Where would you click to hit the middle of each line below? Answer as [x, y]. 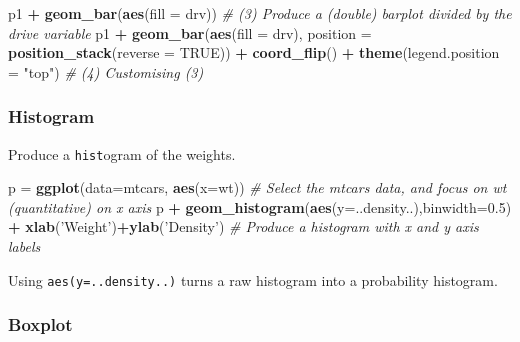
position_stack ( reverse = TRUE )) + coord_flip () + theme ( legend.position [254, 52]
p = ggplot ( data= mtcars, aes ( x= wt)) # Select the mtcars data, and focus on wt [257, 187]
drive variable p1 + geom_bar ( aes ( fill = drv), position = [190, 32]
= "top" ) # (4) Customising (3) [106, 71]
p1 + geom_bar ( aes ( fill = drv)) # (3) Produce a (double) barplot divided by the [260, 13]
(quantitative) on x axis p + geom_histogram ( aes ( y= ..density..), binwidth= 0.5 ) [260, 206]
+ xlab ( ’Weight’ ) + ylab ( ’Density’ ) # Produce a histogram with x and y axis [243, 226]
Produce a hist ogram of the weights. [122, 153]
